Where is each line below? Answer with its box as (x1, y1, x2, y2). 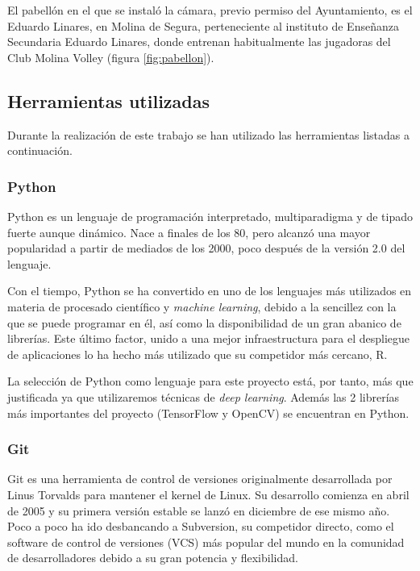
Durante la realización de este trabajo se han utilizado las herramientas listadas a (7, 126, 410, 143)
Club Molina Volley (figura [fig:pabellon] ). (7, 48, 214, 65)
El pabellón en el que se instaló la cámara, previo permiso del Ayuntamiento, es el (7, 2, 413, 18)
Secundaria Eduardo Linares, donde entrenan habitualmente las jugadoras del (7, 33, 391, 50)
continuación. (7, 142, 73, 159)
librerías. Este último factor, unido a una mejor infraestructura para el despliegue (7, 330, 410, 347)
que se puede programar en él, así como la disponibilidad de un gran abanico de (7, 314, 401, 331)
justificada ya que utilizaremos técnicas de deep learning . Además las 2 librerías (7, 388, 400, 405)
